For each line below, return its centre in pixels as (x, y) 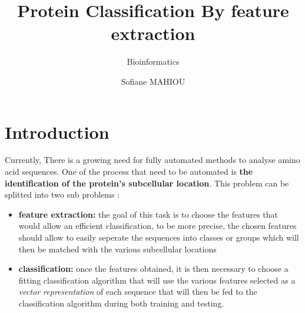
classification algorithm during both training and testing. (121, 303)
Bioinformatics (153, 61)
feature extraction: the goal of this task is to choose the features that (148, 214)
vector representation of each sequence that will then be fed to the (138, 292)
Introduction (57, 131)
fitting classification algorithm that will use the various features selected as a (157, 280)
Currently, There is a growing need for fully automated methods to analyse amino (152, 160)
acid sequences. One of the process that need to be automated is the (129, 172)
